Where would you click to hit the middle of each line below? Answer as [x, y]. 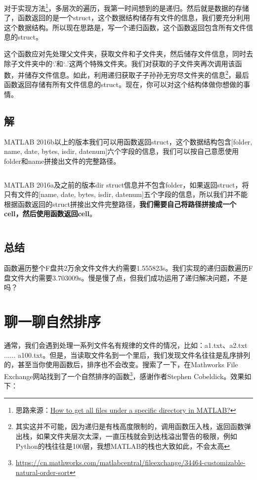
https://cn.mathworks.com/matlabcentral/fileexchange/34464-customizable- [130, 462]
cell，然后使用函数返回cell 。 [50, 214]
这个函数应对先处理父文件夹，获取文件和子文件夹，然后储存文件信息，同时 [125, 54]
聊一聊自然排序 [53, 321]
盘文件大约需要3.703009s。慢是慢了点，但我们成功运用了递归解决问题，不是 [126, 277]
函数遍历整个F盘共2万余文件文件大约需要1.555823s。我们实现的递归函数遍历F [128, 268]
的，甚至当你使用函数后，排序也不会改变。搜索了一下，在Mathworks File [121, 364]
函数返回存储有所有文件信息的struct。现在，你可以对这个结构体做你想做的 [124, 84]
